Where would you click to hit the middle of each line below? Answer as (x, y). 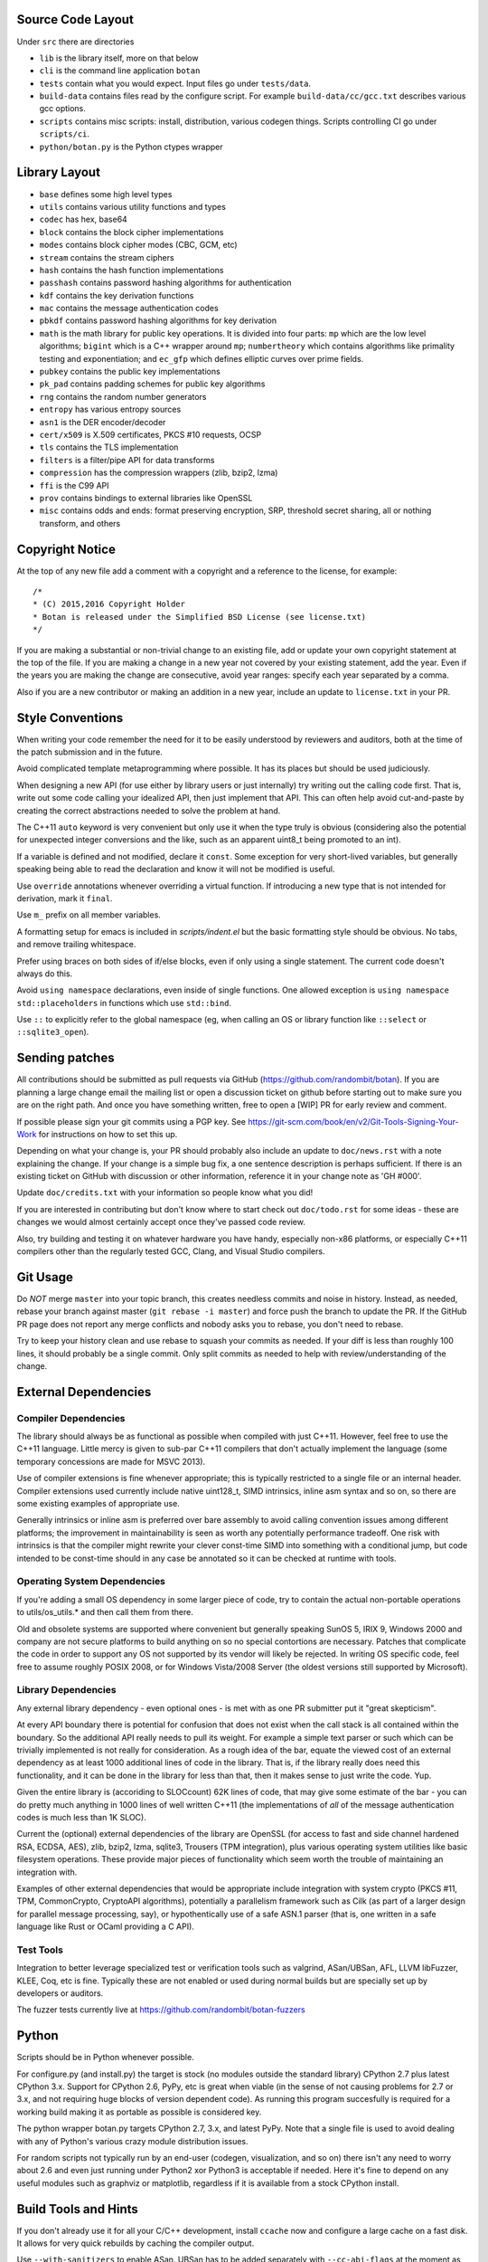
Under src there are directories (75, 42)
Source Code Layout (75, 19)
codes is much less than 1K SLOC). (81, 1817)
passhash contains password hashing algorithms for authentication (165, 283)
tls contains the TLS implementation (109, 447)
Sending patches (66, 1058)
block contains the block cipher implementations (131, 232)
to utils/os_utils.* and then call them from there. (105, 1612)
